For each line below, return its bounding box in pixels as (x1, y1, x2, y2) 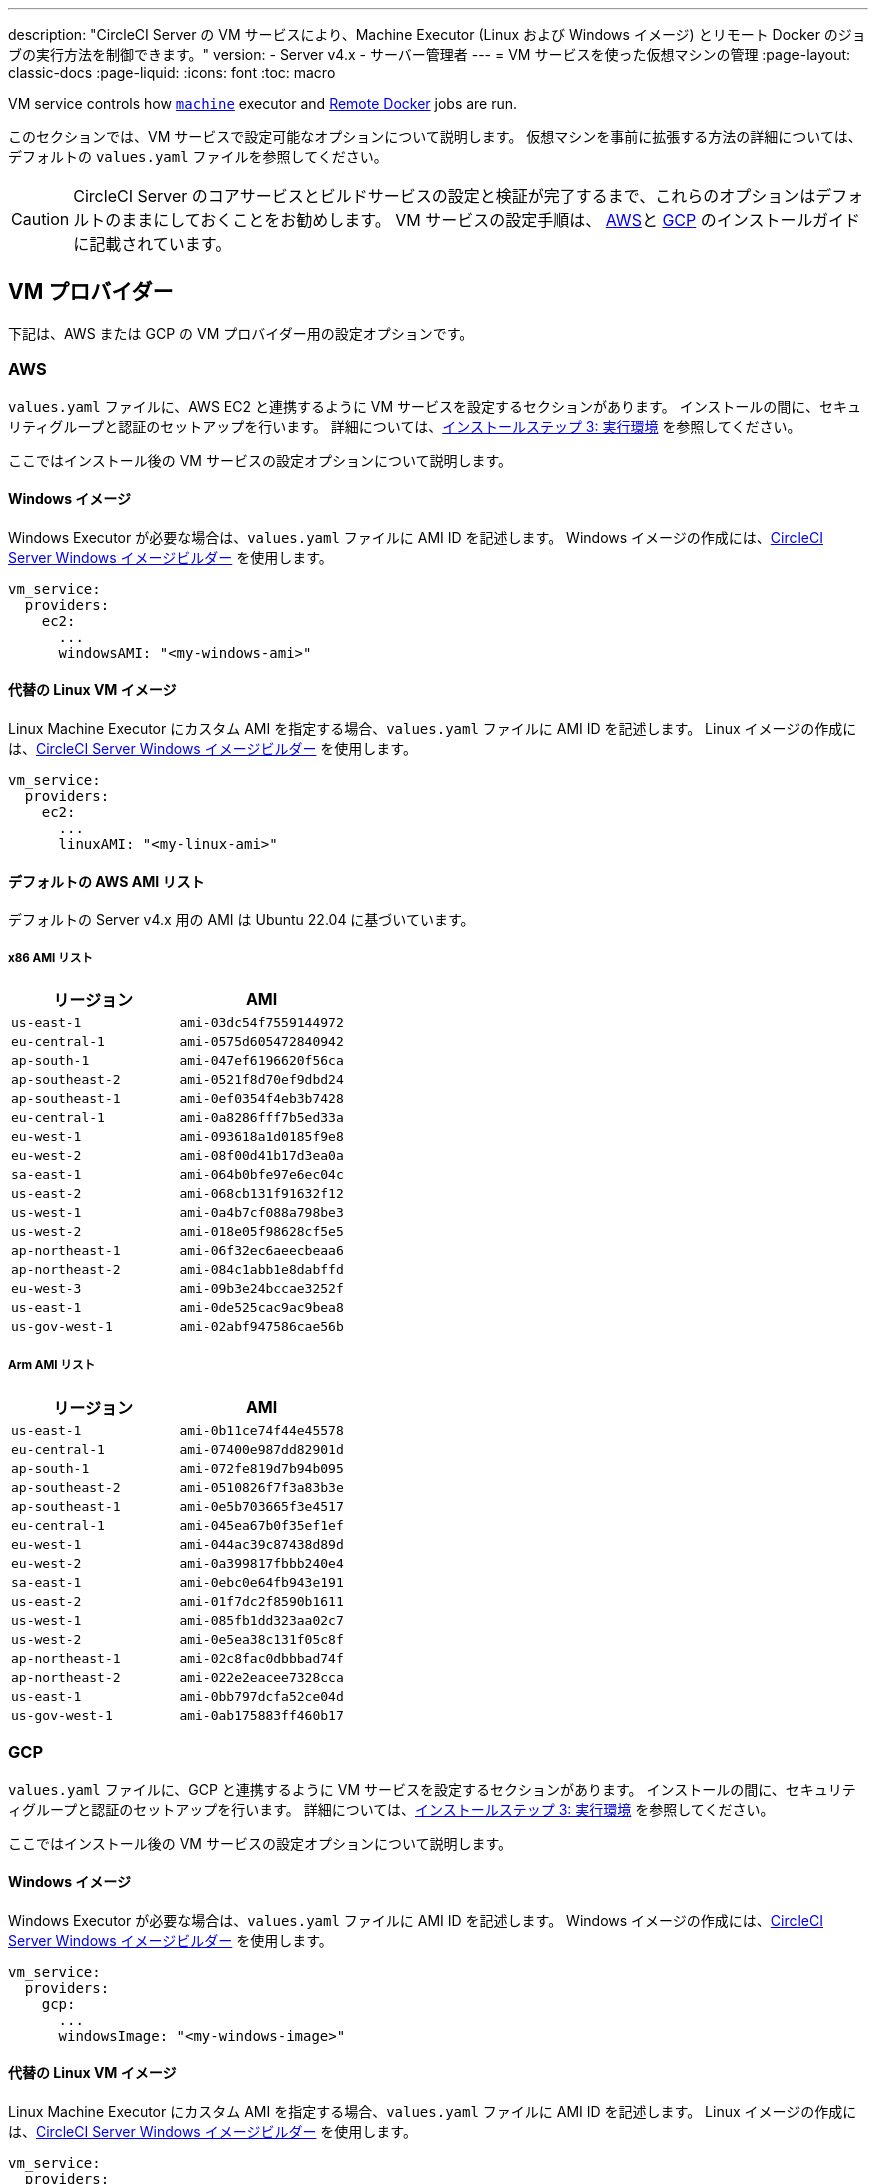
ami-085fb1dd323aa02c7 (179, 1612, 344, 1628)
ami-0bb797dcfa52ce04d (179, 1688, 344, 1704)
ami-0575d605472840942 (179, 1034, 344, 1050)
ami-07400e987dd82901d (179, 1441, 344, 1457)
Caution (11, 209, 70, 229)
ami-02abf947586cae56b (179, 1319, 344, 1335)
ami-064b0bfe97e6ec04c (179, 1167, 344, 1183)
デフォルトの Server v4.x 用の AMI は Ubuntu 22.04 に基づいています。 (8, 911, 475, 929)
